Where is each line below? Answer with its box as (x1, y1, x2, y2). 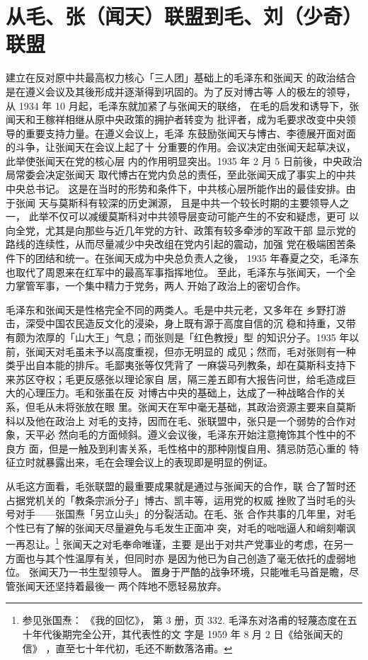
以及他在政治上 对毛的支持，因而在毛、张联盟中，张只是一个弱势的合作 (15, 413, 346, 428)
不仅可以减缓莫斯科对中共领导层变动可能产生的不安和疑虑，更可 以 (48, 209, 360, 224)
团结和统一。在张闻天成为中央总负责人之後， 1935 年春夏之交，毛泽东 (35, 251, 360, 266)
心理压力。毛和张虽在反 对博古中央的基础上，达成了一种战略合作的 (25, 385, 336, 400)
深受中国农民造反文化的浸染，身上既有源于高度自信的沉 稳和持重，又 (25, 316, 346, 331)
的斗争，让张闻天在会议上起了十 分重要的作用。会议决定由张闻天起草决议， (6, 140, 356, 154)
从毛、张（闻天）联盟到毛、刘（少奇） (6, 1, 363, 30)
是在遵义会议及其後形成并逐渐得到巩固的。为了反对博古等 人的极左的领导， (6, 84, 356, 98)
